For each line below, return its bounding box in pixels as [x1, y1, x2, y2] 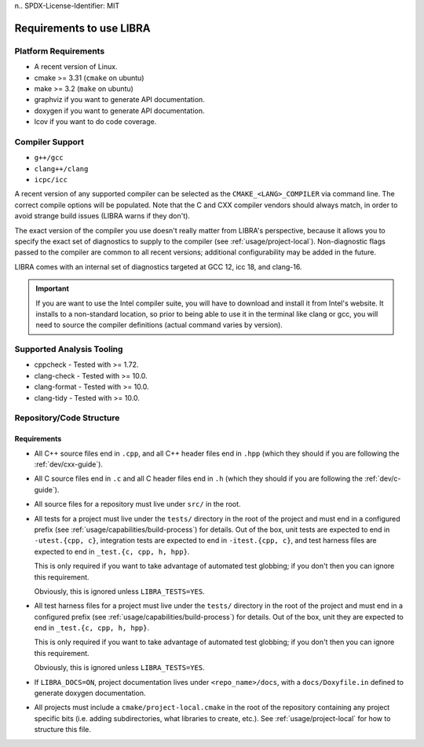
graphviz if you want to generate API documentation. [34, 95, 206, 104]
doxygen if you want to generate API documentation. [34, 106, 205, 115]
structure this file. [34, 725, 92, 734]
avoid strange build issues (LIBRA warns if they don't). [14, 211, 190, 221]
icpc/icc [34, 175, 68, 185]
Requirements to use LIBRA [14, 21, 151, 35]
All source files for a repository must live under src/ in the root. [34, 500, 241, 509]
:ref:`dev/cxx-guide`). [34, 460, 104, 469]
